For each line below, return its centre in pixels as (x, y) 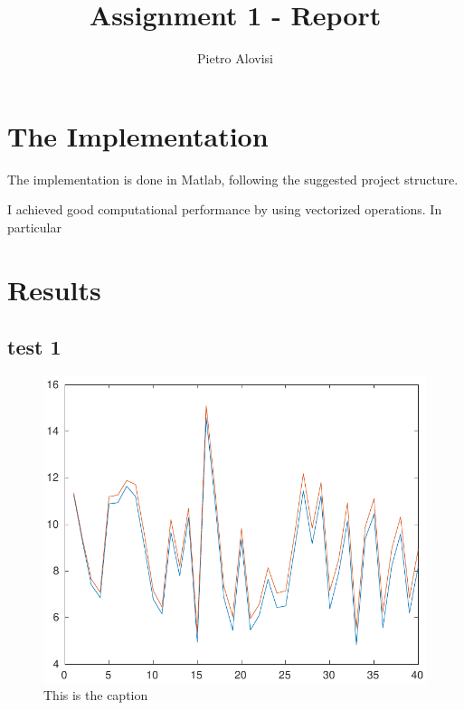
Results (54, 289)
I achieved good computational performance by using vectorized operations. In (225, 209)
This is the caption (96, 695)
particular (34, 227)
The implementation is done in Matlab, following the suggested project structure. (233, 179)
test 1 (34, 347)
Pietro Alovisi (235, 58)
